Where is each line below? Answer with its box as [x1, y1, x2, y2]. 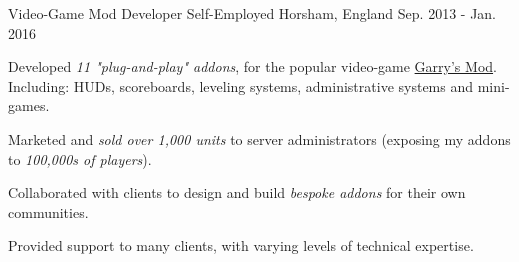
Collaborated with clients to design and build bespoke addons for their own [8, 182, 466, 203]
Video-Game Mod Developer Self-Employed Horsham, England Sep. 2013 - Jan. [8, 3, 497, 23]
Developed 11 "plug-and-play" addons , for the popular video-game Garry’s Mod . [8, 56, 497, 77]
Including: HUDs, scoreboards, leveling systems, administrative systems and [8, 75, 474, 96]
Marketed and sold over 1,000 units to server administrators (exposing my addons [8, 128, 511, 149]
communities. [8, 201, 89, 222]
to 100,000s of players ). [8, 148, 152, 169]
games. [8, 95, 50, 116]
